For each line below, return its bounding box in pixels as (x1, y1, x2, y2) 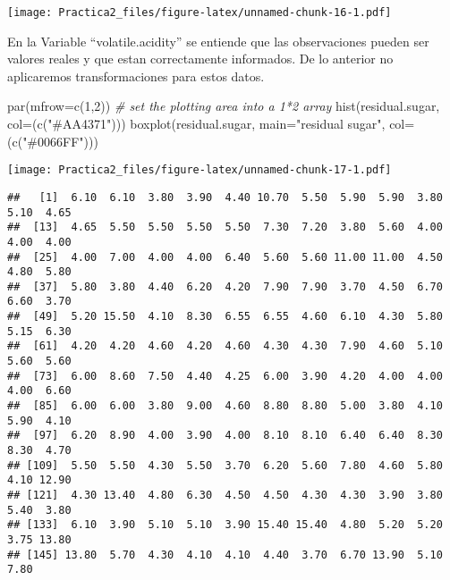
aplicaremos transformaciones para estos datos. (7, 66, 265, 85)
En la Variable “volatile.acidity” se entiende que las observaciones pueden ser (7, 31, 429, 50)
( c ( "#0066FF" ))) (7, 131, 98, 150)
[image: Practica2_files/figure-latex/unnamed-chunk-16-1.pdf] (7, 6, 392, 19)
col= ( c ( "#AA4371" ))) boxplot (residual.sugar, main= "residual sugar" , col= (7, 114, 415, 133)
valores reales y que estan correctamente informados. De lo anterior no (7, 49, 394, 68)
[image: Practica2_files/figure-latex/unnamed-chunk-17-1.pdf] (7, 164, 392, 177)
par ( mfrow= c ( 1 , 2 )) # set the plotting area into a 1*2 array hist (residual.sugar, (7, 97, 440, 115)
